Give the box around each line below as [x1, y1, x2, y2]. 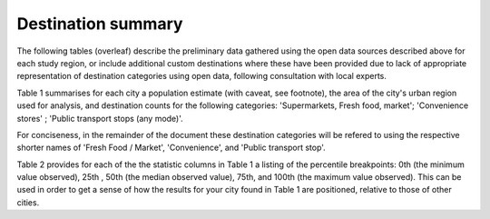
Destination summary [16, 14, 183, 34]
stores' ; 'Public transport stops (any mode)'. [16, 113, 183, 124]
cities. [16, 196, 40, 208]
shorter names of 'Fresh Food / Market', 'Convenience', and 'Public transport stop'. [16, 142, 326, 154]
